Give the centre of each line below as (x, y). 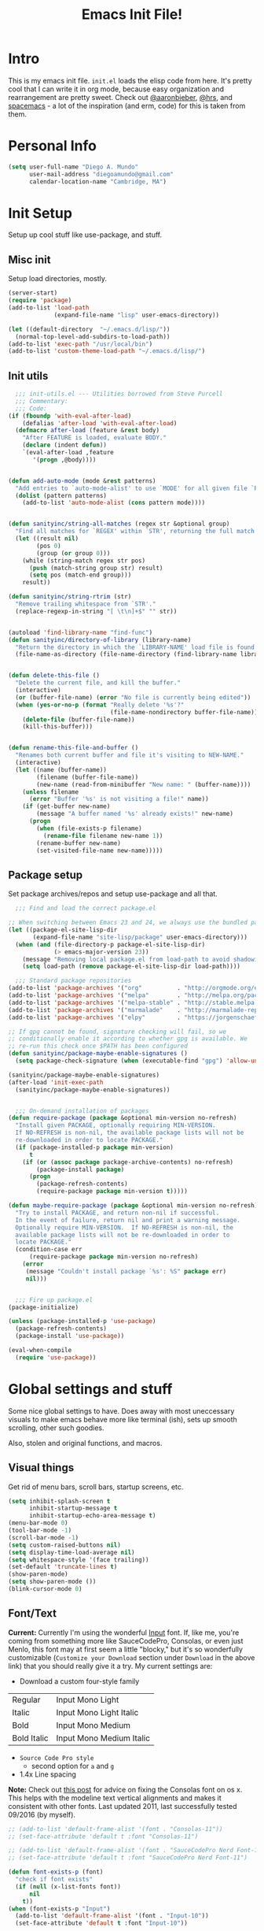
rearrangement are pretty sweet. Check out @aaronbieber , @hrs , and (121, 97)
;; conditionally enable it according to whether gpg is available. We (128, 1039)
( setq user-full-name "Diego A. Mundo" (73, 167)
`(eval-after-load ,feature (68, 453)
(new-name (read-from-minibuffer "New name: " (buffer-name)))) (144, 784)
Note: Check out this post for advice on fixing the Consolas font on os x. (125, 1789)
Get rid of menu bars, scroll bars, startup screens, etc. (96, 1487)
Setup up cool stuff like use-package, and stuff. (85, 235)
